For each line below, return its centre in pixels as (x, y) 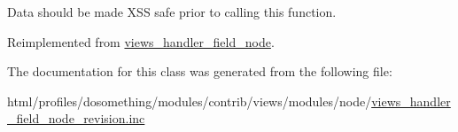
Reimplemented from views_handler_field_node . (141, 41)
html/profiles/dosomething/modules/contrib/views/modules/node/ (190, 101)
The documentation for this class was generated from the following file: (200, 71)
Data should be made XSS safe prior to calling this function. (172, 12)
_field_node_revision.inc (76, 118)
